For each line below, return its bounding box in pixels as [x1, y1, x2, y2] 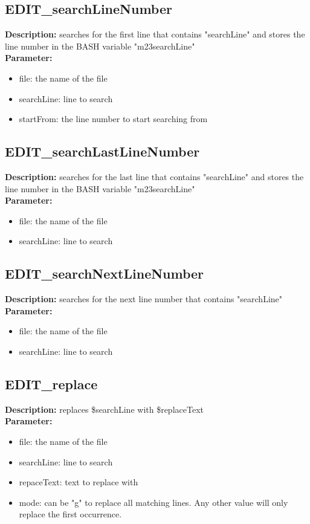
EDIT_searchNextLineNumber [5, 264, 204, 283]
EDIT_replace [5, 374, 98, 393]
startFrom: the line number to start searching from [19, 112, 208, 125]
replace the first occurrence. [19, 508, 122, 520]
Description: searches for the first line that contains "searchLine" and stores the [5, 28, 305, 40]
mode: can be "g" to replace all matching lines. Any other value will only [19, 496, 288, 508]
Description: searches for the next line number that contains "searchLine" [5, 293, 283, 305]
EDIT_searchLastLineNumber [5, 142, 200, 161]
